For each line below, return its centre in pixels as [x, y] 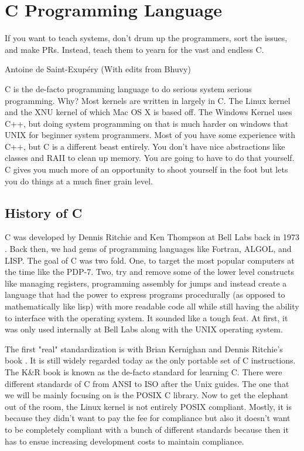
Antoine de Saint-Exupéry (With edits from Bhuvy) [98, 69]
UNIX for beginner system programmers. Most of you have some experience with [150, 135]
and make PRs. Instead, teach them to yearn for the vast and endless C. [134, 49]
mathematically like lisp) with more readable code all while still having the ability [152, 306]
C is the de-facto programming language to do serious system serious [128, 88]
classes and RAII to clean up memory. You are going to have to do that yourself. [150, 158]
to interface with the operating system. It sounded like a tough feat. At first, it [146, 317]
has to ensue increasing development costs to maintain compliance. [124, 441]
